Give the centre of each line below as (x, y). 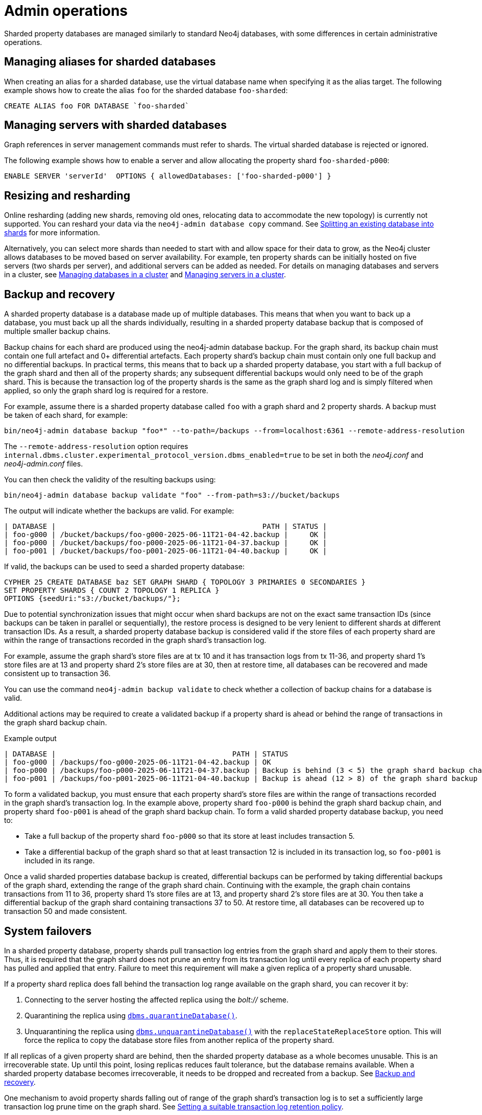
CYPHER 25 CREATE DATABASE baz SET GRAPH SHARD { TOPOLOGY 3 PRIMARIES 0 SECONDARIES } (185, 582)
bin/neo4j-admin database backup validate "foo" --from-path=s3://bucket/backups (172, 495)
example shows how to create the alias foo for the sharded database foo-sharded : (146, 90)
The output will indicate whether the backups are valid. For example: (119, 511)
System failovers (48, 931)
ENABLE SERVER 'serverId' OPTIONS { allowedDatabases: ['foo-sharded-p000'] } (168, 176)
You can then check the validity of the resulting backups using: (110, 480)
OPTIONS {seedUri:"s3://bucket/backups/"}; (92, 599)
